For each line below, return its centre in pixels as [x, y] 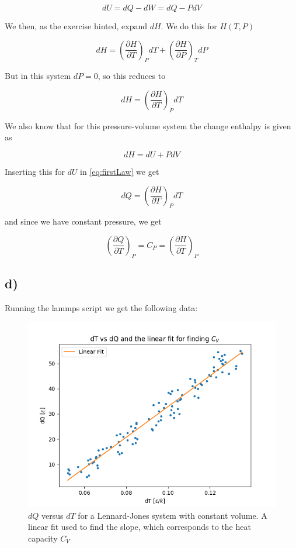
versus [53, 515]
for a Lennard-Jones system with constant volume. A [173, 515]
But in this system [38, 76]
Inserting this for [35, 171]
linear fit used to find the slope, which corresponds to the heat [140, 527]
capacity [43, 538]
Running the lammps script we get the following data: [101, 307]
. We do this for [189, 26]
